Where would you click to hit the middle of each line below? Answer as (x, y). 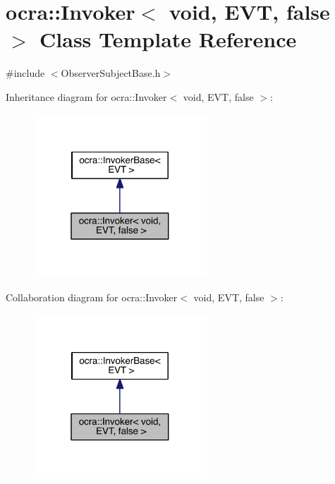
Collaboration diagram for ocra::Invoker (92, 297)
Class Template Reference (168, 39)
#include (25, 73)
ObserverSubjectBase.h (111, 73)
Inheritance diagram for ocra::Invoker (86, 96)
